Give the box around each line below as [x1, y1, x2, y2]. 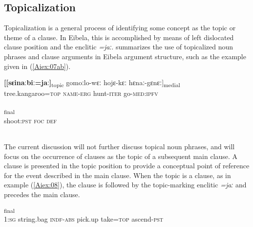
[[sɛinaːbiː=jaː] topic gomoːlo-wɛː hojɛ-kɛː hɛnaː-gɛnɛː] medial [4, 77, 180, 89]
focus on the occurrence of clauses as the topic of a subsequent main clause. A [4, 151, 238, 161]
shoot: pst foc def [4, 115, 57, 125]
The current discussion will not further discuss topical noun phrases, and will [4, 141, 235, 151]
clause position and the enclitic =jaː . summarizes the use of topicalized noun [4, 42, 233, 52]
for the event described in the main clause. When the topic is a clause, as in [4, 170, 231, 180]
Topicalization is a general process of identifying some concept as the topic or [4, 23, 236, 33]
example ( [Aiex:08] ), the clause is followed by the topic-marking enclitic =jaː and [4, 180, 247, 190]
